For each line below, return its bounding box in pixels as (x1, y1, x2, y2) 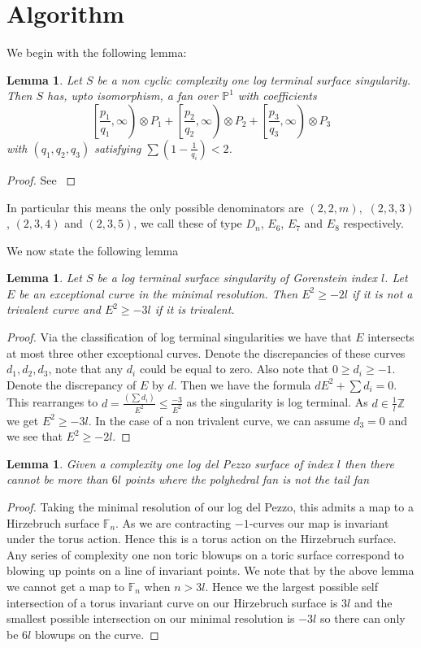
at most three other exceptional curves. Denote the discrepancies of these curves (7, 344, 406, 361)
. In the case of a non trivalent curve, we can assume (88, 411, 350, 428)
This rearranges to (7, 394, 98, 411)
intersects (367, 328, 414, 346)
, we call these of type (133, 215, 242, 232)
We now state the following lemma (7, 241, 179, 259)
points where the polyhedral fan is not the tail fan (124, 471, 370, 488)
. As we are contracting (115, 514, 232, 531)
